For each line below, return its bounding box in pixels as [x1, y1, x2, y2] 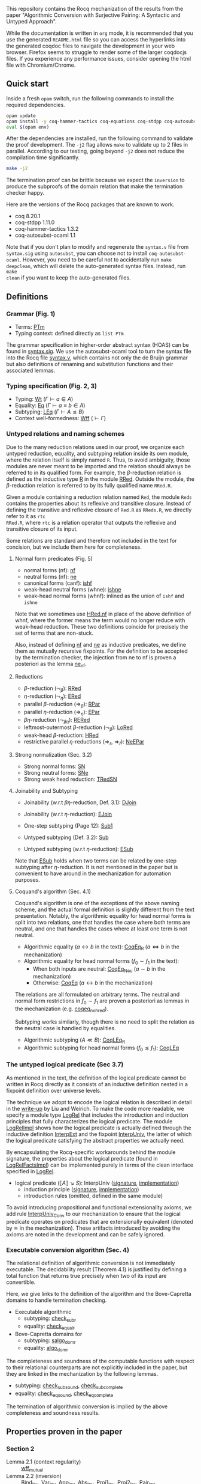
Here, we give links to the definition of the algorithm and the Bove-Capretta [6, 1290, 191, 1297]
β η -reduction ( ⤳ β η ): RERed [23, 716, 90, 725]
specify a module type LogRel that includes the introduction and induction [6, 1111, 188, 1119]
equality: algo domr [23, 1345, 68, 1353]
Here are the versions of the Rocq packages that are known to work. [6, 201, 175, 208]
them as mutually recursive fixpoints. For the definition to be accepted [14, 647, 188, 655]
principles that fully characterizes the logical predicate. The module [6, 1117, 173, 1125]
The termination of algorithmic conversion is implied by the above [6, 1403, 168, 1410]
